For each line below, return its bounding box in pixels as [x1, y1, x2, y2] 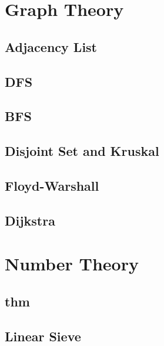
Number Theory [5, 252, 139, 276]
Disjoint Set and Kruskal [5, 142, 159, 160]
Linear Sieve [5, 327, 81, 345]
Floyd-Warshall [5, 176, 99, 194]
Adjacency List [5, 37, 97, 56]
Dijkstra [5, 211, 55, 229]
